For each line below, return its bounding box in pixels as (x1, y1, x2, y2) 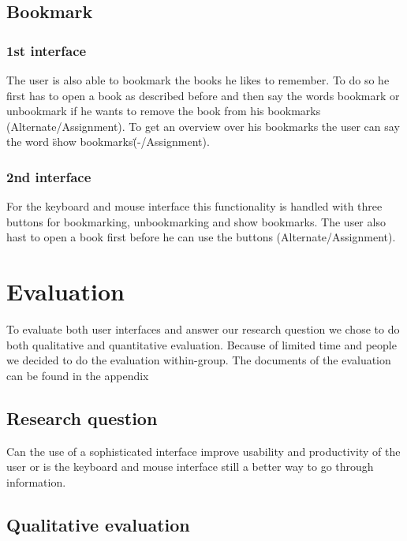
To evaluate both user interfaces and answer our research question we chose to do (6, 321, 400, 338)
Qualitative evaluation (6, 512, 190, 536)
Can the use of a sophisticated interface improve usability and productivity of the (6, 442, 401, 459)
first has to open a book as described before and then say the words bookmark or (6, 87, 400, 103)
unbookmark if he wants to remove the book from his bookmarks (6, 103, 321, 119)
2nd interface (6, 166, 91, 186)
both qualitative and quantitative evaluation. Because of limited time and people (6, 336, 397, 353)
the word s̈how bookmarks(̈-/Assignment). (6, 133, 210, 150)
